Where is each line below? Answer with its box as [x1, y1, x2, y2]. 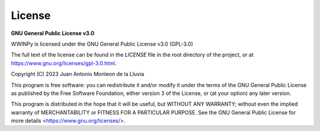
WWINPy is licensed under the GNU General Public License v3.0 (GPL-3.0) [11, 40, 194, 47]
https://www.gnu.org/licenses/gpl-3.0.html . [11, 59, 117, 66]
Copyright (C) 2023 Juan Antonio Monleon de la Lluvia [11, 71, 145, 78]
